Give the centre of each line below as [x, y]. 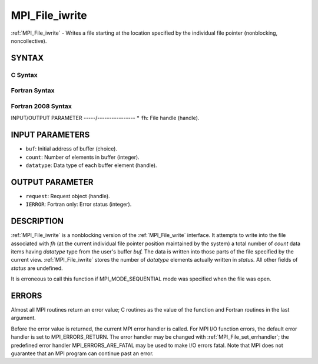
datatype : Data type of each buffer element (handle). [91, 165]
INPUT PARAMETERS [50, 135]
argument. [24, 318]
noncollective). [29, 41]
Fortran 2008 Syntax [41, 106]
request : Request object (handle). [68, 196]
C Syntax [24, 75]
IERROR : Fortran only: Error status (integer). [79, 204]
